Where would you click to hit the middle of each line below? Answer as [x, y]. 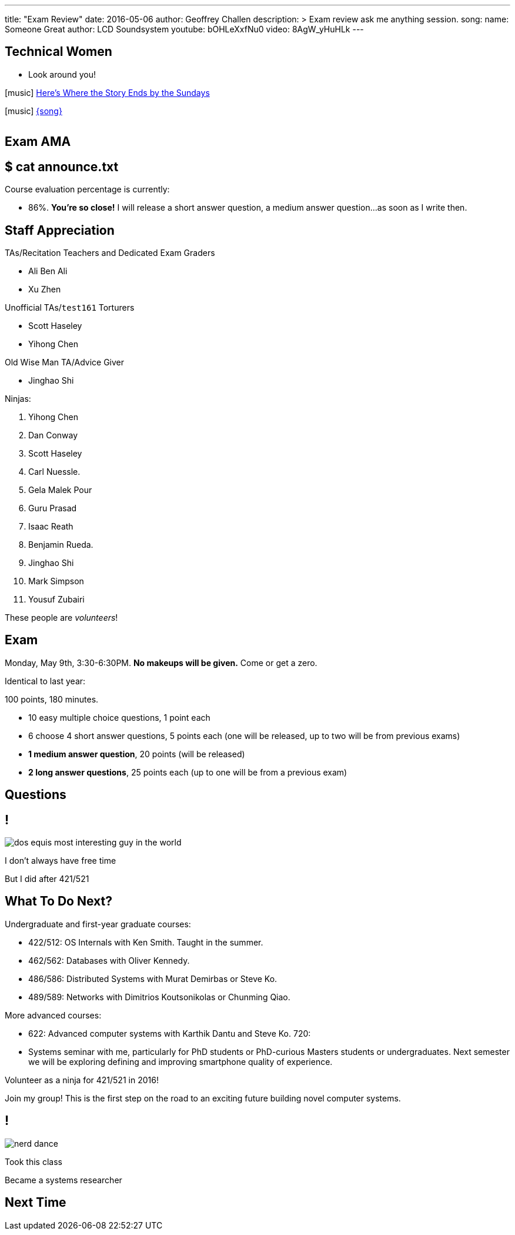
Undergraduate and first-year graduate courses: [98, 924]
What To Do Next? [58, 901]
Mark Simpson [56, 581]
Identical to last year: [45, 681]
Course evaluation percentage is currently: [87, 189]
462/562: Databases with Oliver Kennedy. [109, 960]
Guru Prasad [53, 508]
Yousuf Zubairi [56, 599]
